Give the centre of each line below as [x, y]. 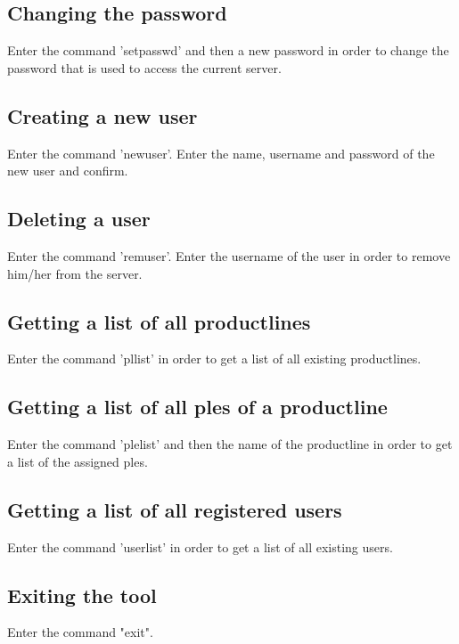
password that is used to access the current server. [144, 67]
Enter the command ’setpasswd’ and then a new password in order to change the [228, 50]
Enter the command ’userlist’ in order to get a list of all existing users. [200, 546]
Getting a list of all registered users [175, 509]
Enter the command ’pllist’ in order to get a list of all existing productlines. [214, 359]
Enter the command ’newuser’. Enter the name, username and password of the [221, 153]
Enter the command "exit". [80, 632]
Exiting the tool [82, 595]
